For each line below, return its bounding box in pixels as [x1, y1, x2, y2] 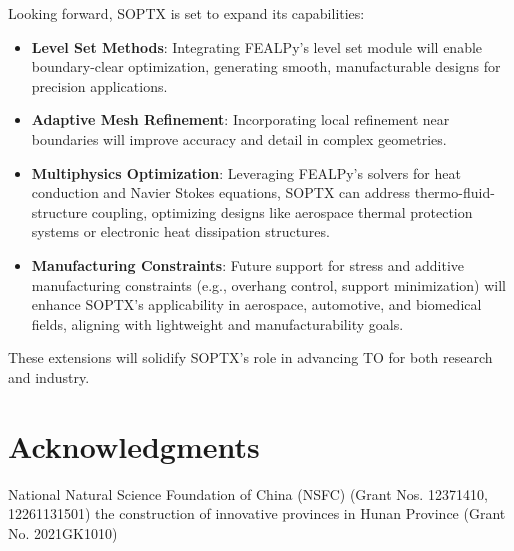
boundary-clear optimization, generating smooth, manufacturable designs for [31, 56, 501, 77]
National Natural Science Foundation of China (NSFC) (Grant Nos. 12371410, [8, 483, 488, 504]
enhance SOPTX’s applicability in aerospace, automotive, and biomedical [31, 294, 482, 315]
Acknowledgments [8, 425, 260, 466]
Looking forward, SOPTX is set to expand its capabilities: [8, 3, 365, 23]
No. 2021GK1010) [8, 522, 118, 543]
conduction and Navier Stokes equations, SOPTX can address [31, 182, 411, 203]
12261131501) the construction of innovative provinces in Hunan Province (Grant [8, 503, 506, 524]
